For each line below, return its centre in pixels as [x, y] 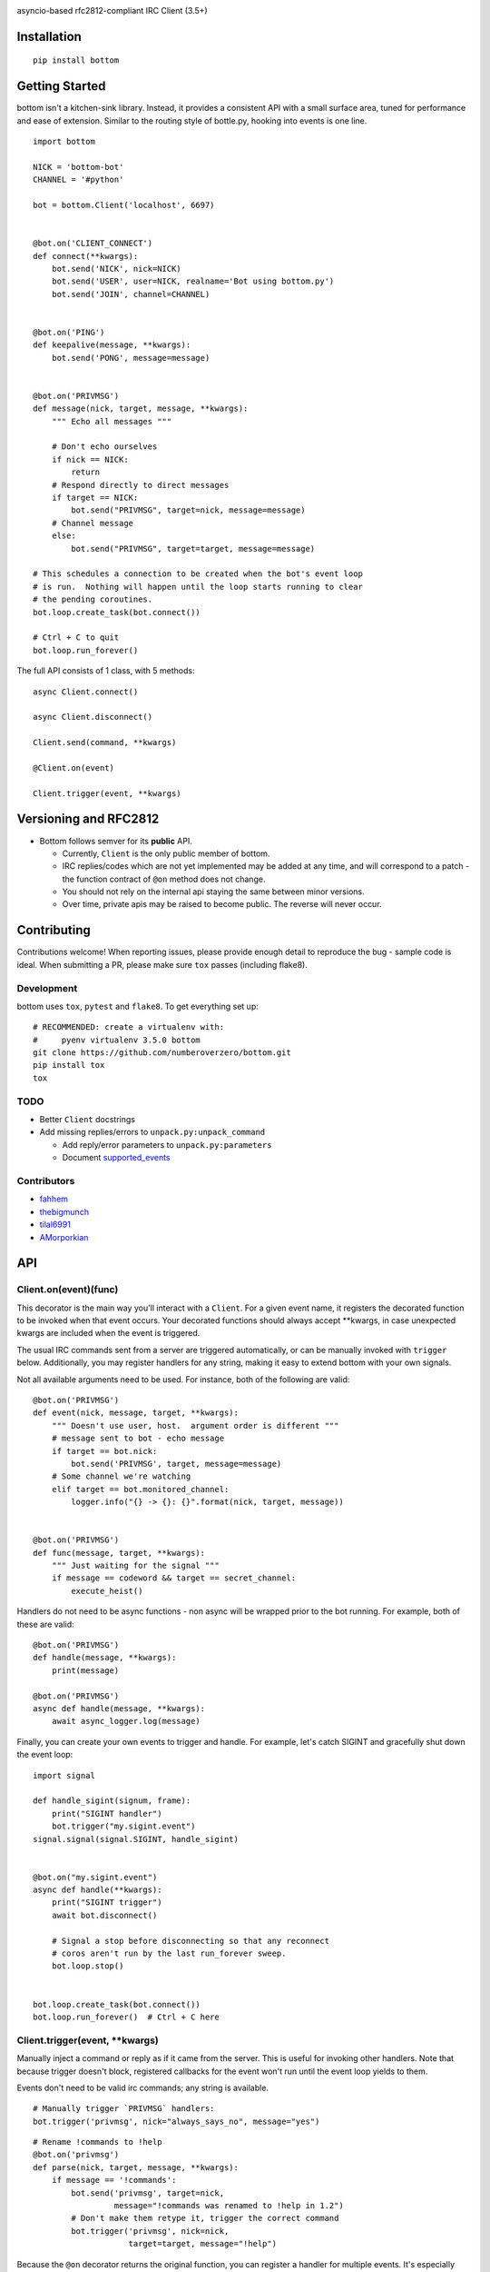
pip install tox [69, 1065]
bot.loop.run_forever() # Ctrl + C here [126, 2017]
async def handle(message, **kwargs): [119, 1708]
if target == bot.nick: [104, 1451]
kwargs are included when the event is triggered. [108, 1333]
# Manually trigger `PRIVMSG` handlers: [124, 2109]
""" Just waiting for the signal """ [135, 1566]
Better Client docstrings [88, 1120]
